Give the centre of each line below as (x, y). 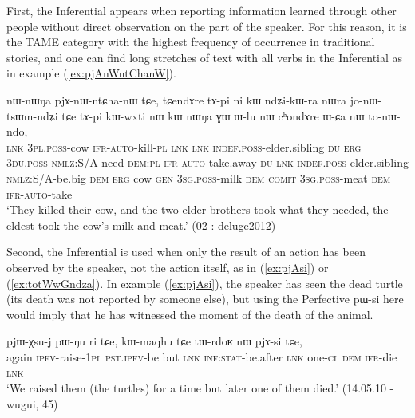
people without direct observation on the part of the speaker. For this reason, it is (207, 26)
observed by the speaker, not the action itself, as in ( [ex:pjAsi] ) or (168, 267)
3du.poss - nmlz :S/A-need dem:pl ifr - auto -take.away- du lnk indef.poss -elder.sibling (207, 162)
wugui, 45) (32, 403)
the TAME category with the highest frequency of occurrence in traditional (191, 42)
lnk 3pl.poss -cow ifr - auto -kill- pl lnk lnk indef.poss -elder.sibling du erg (184, 146)
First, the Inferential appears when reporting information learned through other (202, 10)
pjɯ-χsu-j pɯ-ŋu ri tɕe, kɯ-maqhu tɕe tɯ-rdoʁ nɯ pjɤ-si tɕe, (154, 341)
